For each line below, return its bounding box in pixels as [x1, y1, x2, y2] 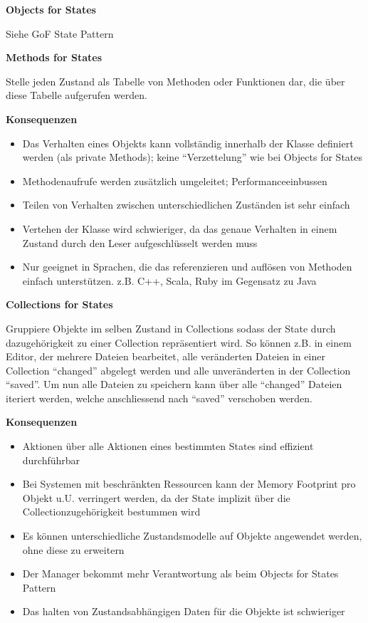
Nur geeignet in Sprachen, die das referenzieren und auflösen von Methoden [22, 259, 352, 274]
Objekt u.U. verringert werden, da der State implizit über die [22, 490, 290, 505]
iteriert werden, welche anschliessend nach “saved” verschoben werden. [6, 390, 313, 405]
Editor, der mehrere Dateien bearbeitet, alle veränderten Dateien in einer [6, 349, 325, 364]
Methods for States [6, 50, 102, 65]
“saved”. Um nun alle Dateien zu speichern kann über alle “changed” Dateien [6, 377, 342, 392]
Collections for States [6, 297, 113, 312]
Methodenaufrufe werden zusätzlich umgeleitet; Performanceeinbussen [22, 173, 327, 188]
